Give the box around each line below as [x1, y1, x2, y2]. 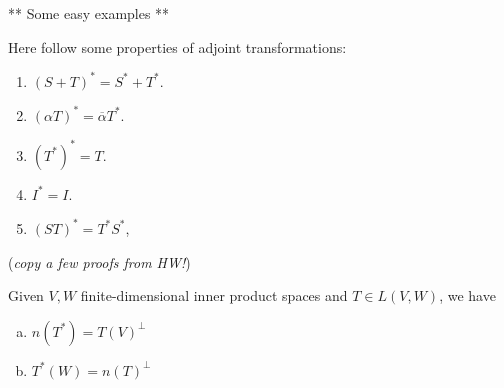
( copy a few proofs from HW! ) [8, 251, 191, 272]
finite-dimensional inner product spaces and [80, 285, 348, 306]
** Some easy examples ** [8, 3, 170, 23]
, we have [439, 285, 496, 306]
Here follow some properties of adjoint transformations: [8, 36, 347, 57]
